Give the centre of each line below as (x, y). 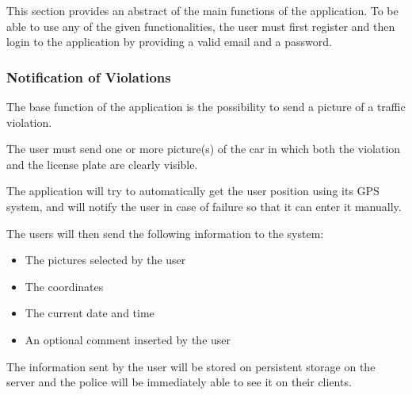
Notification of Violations (89, 77)
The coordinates (64, 286)
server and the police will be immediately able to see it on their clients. (179, 382)
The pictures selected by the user (105, 260)
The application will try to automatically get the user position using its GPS (193, 191)
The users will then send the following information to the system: (165, 233)
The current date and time (90, 313)
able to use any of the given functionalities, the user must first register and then (201, 26)
